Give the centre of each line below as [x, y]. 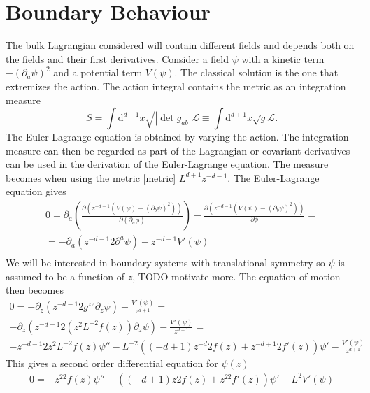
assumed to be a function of [65, 276]
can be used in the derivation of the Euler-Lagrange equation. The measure [167, 164]
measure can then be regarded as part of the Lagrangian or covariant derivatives [178, 150]
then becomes [35, 290]
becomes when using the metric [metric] [91, 177]
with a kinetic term [283, 58]
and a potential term [98, 72]
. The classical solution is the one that [256, 72]
